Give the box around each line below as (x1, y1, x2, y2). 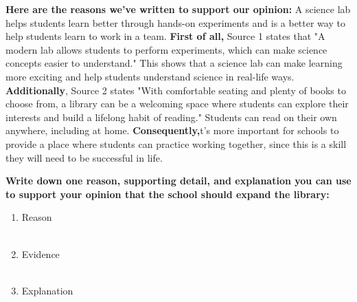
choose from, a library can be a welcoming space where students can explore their (5, 96, 349, 111)
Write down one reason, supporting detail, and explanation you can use (5, 173, 352, 188)
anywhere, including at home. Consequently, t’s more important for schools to (5, 123, 339, 138)
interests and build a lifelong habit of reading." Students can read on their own (5, 109, 337, 124)
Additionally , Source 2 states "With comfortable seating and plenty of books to (5, 83, 346, 97)
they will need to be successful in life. (5, 150, 163, 164)
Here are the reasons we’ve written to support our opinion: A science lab (5, 2, 351, 16)
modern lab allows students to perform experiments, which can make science (5, 42, 327, 56)
